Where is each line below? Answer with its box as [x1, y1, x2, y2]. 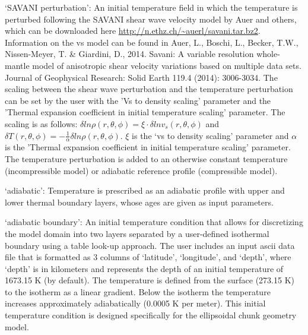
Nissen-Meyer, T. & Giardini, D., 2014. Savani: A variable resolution [5, 48, 254, 60]
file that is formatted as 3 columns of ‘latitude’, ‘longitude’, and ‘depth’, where [5, 251, 291, 263]
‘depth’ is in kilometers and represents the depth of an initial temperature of [5, 262, 284, 274]
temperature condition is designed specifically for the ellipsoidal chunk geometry [5, 309, 297, 321]
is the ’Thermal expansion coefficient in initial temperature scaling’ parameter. [5, 141, 291, 153]
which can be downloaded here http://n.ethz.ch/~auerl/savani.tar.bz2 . [5, 24, 261, 37]
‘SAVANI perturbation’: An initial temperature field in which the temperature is [5, 1, 298, 13]
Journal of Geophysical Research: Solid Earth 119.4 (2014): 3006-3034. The [5, 71, 278, 83]
